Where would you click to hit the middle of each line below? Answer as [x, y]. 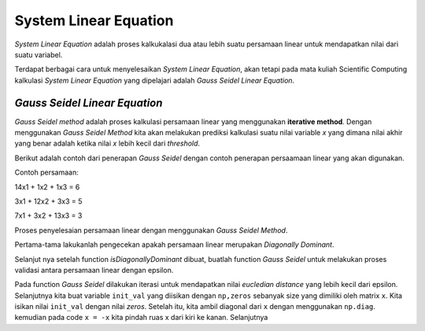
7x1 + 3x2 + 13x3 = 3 [48, 215]
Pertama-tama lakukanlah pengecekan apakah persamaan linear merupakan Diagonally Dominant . [174, 245]
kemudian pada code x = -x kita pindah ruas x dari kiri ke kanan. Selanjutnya [141, 318]
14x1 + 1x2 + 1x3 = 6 [47, 187]
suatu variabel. [39, 54]
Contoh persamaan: [46, 172]
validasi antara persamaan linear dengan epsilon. [94, 270]
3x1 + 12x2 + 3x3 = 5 [48, 201]
